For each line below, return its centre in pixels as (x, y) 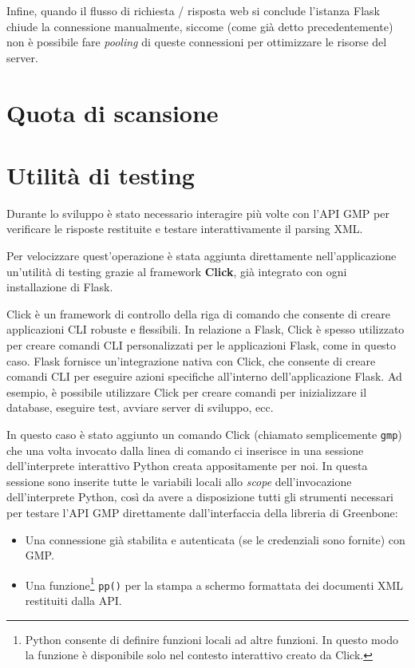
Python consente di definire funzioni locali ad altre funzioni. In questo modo (211, 639)
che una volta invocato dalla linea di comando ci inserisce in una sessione (185, 450)
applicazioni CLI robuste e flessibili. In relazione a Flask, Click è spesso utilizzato (206, 329)
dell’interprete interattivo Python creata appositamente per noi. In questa (187, 466)
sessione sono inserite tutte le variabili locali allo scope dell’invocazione (179, 481)
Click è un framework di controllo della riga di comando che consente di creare (198, 313)
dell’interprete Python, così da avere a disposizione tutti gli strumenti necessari (200, 497)
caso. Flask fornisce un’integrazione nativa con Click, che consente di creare (191, 360)
